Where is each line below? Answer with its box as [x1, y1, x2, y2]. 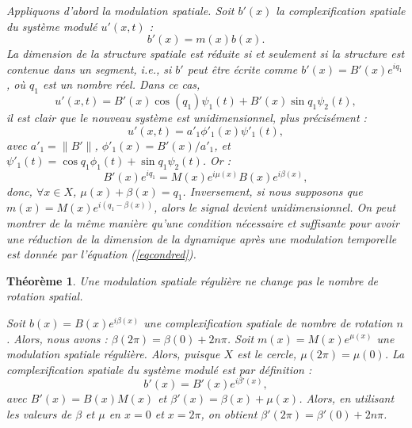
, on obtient [200, 406, 257, 422]
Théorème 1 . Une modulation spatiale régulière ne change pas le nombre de [6, 272, 379, 289]
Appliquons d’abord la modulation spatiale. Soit [6, 2, 235, 18]
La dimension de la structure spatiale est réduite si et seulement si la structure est [6, 45, 405, 62]
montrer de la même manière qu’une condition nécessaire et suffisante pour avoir [6, 215, 399, 231]
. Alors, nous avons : [6, 330, 108, 346]
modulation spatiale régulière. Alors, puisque [6, 346, 220, 362]
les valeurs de [6, 406, 72, 422]
